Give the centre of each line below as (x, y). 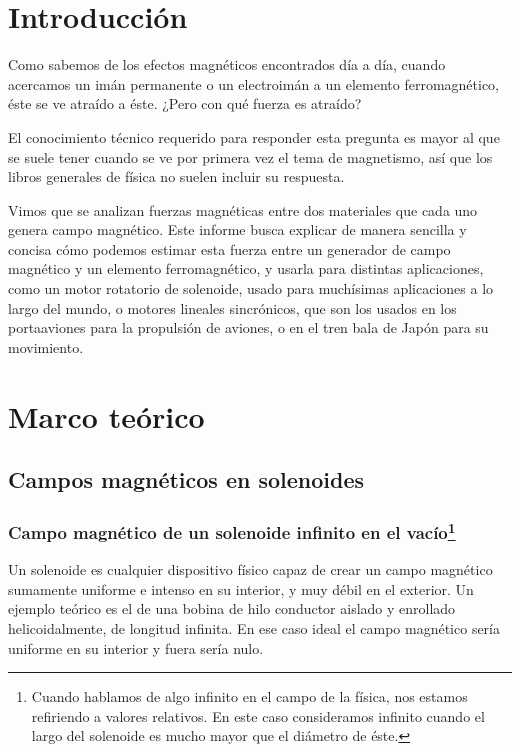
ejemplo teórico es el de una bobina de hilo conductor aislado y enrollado (232, 608)
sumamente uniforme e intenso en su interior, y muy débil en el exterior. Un (241, 588)
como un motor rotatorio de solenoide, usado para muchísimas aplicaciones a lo (251, 288)
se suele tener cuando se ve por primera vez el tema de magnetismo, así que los (250, 156)
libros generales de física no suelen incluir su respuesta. (176, 176)
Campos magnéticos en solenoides (186, 479)
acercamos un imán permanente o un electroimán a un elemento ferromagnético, (254, 83)
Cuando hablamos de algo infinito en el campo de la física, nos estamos (249, 696)
